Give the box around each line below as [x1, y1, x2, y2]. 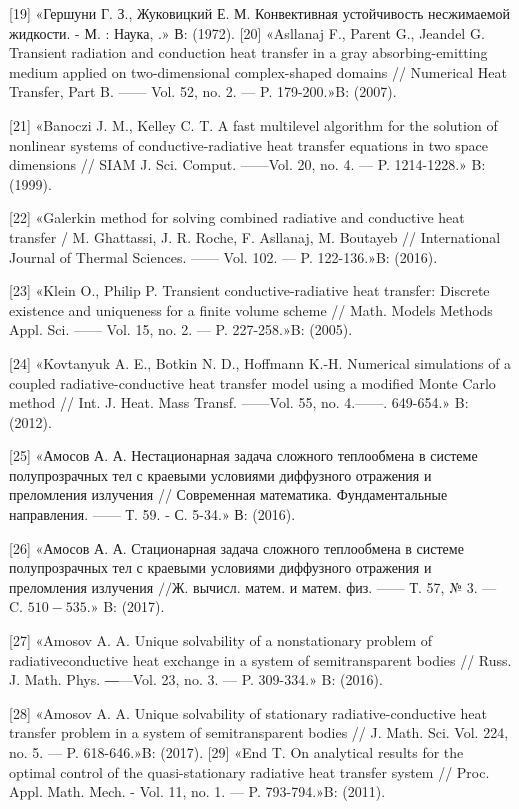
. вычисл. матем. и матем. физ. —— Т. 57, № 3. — [184, 576, 497, 597]
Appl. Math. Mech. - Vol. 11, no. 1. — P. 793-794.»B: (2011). [9, 781, 386, 802]
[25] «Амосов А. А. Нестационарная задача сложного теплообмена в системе [9, 445, 478, 466]
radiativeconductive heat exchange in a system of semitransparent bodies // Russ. [9, 649, 512, 670]
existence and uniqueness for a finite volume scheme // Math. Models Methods [9, 299, 493, 320]
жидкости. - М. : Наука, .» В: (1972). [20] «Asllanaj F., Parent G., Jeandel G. [9, 22, 485, 43]
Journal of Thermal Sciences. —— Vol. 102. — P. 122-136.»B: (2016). [9, 246, 438, 267]
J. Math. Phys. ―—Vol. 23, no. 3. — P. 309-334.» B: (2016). [9, 669, 383, 690]
